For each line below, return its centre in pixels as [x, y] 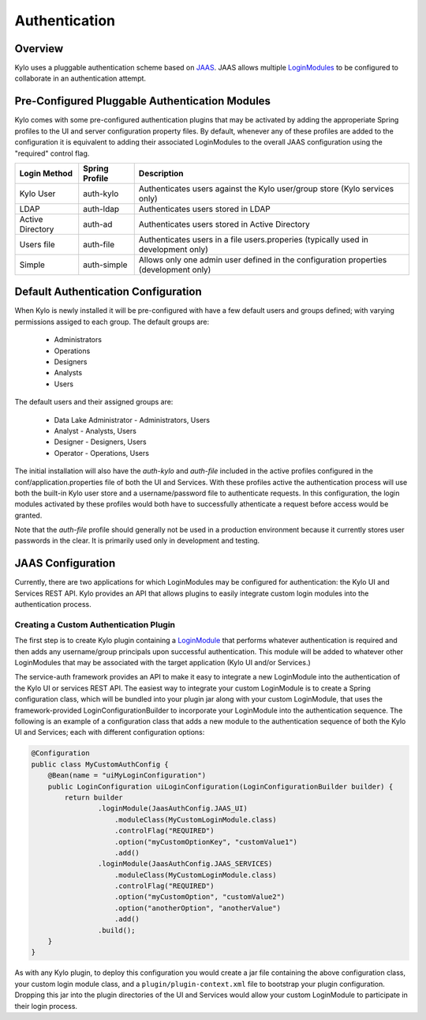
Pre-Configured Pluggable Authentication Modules [143, 102]
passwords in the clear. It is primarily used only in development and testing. [137, 540]
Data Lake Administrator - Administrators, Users [132, 420]
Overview [39, 49]
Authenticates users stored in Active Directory [224, 224]
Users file [37, 244]
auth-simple [105, 265]
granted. [28, 515]
